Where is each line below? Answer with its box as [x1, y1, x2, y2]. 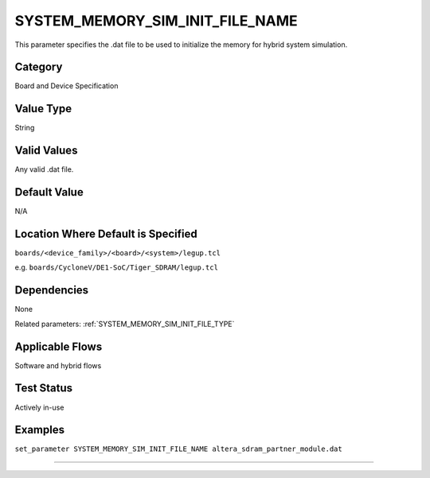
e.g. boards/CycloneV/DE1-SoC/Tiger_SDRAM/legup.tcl [14, 262, 219, 272]
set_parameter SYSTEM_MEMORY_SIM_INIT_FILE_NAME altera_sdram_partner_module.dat [14, 445, 342, 453]
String [14, 123, 35, 133]
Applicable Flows [14, 340, 103, 353]
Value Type [14, 102, 72, 115]
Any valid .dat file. [14, 165, 74, 174]
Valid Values [14, 144, 78, 157]
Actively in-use [14, 402, 64, 412]
